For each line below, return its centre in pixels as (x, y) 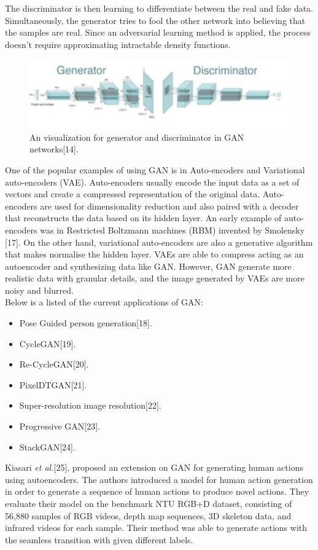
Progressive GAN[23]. (60, 426)
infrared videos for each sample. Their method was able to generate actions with (156, 528)
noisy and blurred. (39, 290)
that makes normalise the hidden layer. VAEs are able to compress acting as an (154, 254)
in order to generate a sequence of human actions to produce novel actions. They (157, 491)
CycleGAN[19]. (48, 343)
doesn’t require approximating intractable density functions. (118, 44)
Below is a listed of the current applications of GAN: (104, 302)
